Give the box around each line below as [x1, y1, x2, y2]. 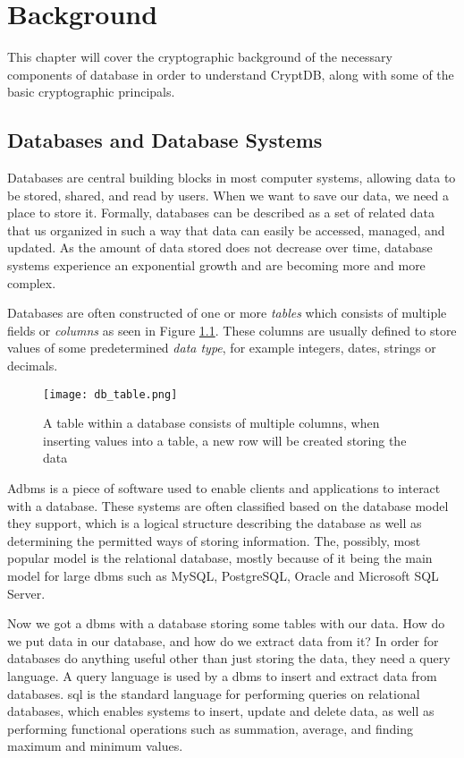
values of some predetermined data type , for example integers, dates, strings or [7, 338, 436, 357]
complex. [7, 273, 56, 292]
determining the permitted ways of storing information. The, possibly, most [7, 531, 421, 549]
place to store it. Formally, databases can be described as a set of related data [7, 203, 434, 222]
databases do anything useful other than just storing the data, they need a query [7, 649, 451, 668]
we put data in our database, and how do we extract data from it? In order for [7, 631, 439, 650]
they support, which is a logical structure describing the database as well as [7, 514, 422, 532]
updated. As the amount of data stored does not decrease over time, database [7, 238, 433, 257]
